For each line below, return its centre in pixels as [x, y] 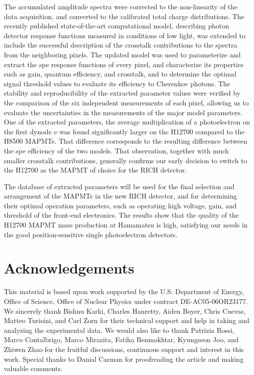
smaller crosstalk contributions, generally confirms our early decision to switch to [126, 160]
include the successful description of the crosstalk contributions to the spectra [121, 45]
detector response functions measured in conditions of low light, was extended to [125, 35]
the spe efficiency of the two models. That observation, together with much [116, 150]
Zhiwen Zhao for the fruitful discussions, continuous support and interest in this [124, 349]
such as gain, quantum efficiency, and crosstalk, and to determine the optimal [120, 74]
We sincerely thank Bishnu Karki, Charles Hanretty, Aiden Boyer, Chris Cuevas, [125, 311]
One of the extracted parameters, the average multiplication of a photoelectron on [127, 122]
